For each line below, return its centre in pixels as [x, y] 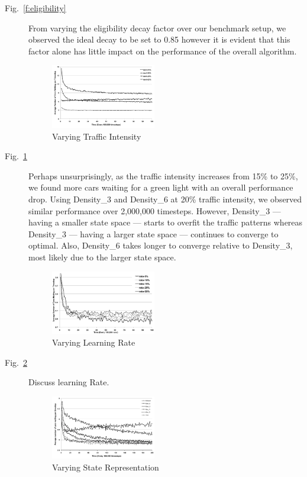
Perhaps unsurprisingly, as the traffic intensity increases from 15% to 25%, [163, 175]
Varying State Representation [106, 467]
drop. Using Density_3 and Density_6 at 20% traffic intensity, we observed [165, 199]
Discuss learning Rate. [69, 382]
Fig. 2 [16, 362]
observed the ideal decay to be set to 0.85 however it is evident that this [159, 39]
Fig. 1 [16, 156]
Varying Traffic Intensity [97, 136]
